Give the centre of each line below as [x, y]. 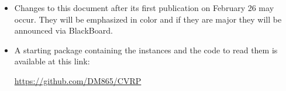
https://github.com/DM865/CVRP [78, 80]
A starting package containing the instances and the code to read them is [146, 50]
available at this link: [52, 61]
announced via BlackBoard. [63, 30]
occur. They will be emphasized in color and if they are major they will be [148, 19]
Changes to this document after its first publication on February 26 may [144, 8]
